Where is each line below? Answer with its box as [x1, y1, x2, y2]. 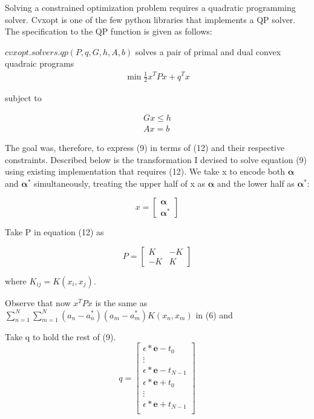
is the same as [95, 296, 148, 309]
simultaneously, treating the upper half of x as [33, 176, 206, 189]
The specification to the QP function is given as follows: [5, 25, 212, 38]
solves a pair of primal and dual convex [135, 45, 281, 58]
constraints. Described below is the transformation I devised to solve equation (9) [5, 153, 307, 166]
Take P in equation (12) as [5, 226, 104, 238]
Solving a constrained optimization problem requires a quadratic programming [5, 1, 296, 13]
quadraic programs [5, 57, 74, 70]
